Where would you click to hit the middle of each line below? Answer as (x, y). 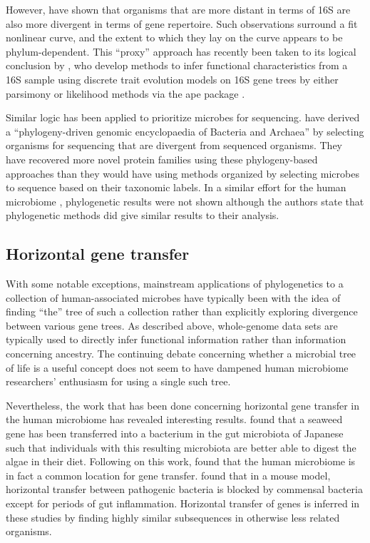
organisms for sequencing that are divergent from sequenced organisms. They (174, 145)
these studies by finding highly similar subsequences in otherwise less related (173, 517)
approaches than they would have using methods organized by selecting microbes (183, 173)
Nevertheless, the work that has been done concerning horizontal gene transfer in (183, 405)
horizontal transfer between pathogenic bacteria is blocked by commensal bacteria (184, 489)
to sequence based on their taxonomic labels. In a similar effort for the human (176, 187)
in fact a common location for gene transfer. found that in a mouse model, (168, 475)
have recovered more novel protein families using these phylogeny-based (162, 159)
